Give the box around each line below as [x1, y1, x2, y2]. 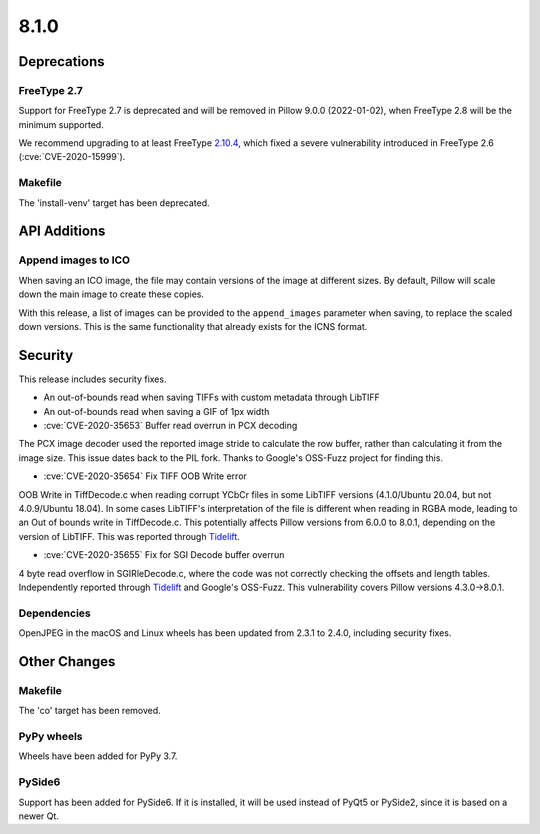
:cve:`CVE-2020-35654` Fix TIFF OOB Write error [43, 470, 247, 482]
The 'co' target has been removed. [18, 705, 162, 717]
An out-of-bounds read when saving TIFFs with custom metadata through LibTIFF [43, 391, 380, 404]
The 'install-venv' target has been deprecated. [18, 196, 210, 209]
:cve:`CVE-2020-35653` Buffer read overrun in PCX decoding [43, 420, 298, 432]
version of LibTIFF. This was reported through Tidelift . [18, 530, 240, 542]
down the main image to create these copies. [18, 288, 205, 300]
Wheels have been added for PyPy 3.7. [18, 750, 178, 762]
